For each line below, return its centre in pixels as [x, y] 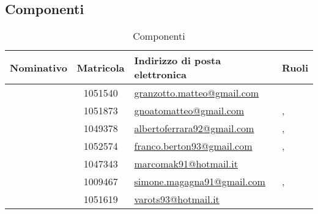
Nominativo [39, 67]
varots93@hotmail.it [177, 199]
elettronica [161, 75]
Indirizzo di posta [178, 61]
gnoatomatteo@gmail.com [189, 111]
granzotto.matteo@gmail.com [197, 93]
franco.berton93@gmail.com [193, 146]
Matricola [101, 67]
